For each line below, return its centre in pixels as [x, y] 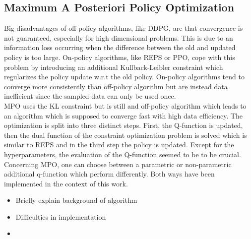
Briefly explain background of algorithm [76, 200]
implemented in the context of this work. [66, 183]
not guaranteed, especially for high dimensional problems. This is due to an [119, 37]
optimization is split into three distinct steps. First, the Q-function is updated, [124, 125]
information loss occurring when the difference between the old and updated [120, 47]
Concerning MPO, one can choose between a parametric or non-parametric [118, 164]
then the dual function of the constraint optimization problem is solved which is [125, 135]
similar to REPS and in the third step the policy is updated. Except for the [119, 145]
